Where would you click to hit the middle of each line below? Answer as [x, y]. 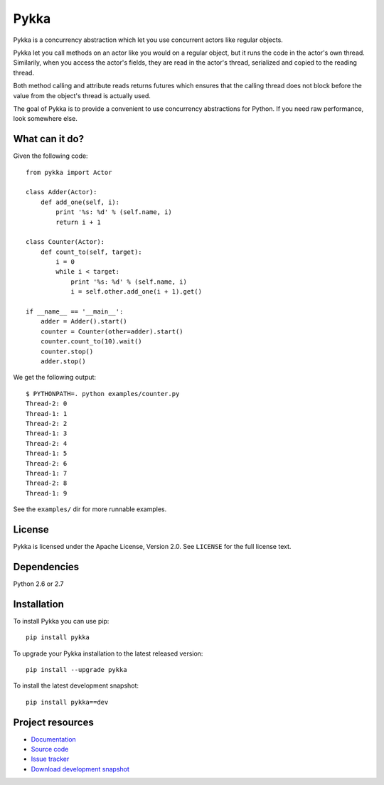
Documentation [53, 739]
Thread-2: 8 [47, 483]
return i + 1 [78, 222]
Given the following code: [50, 156]
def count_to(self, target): [91, 252]
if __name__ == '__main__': [75, 312]
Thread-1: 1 [47, 413]
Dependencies [46, 566]
